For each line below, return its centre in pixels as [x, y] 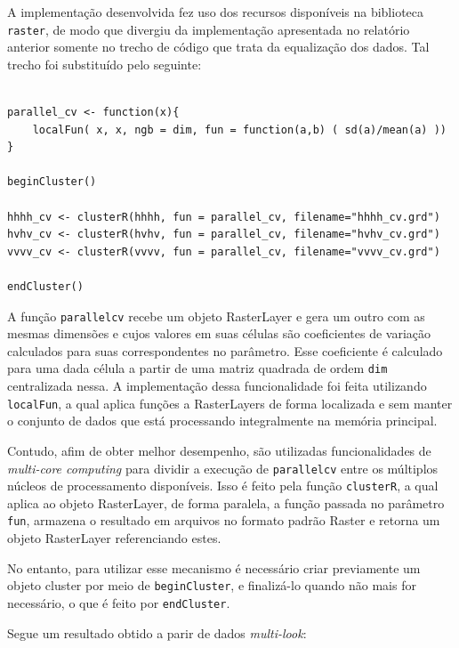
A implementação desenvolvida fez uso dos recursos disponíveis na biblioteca [216, 12]
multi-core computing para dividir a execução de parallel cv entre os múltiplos [223, 468]
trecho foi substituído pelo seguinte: [105, 64]
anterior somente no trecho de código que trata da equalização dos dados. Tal [218, 47]
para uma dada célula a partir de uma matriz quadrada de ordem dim [197, 368]
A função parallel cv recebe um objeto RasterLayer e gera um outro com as [216, 316]
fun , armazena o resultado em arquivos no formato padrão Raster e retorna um [224, 520]
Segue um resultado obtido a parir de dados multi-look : [157, 632]
